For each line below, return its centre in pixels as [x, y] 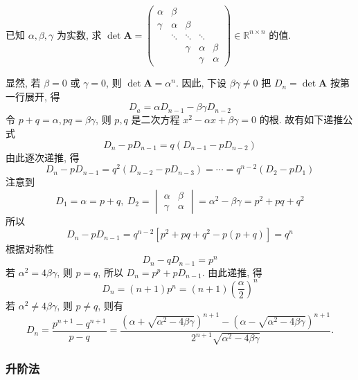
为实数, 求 [79, 34]
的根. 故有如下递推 [301, 119]
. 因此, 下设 [201, 83]
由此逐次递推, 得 [43, 157]
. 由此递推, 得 [232, 272]
